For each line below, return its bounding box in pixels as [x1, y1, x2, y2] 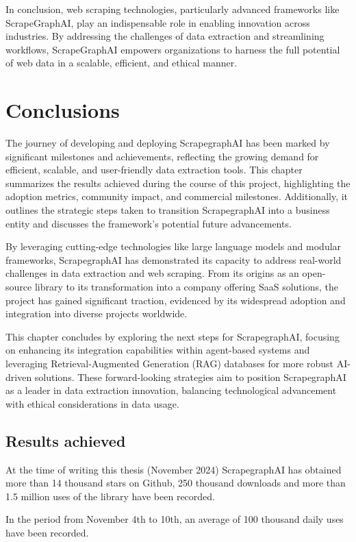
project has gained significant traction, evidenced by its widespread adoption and [5, 293, 346, 307]
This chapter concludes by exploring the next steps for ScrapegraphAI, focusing [5, 329, 340, 343]
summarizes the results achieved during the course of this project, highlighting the [5, 175, 351, 190]
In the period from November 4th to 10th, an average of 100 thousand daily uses [5, 512, 344, 526]
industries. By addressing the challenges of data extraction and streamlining [5, 29, 325, 43]
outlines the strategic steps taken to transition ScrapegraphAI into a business [5, 203, 330, 217]
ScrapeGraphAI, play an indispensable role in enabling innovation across [5, 15, 310, 29]
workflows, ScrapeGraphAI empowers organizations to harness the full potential [5, 42, 340, 56]
